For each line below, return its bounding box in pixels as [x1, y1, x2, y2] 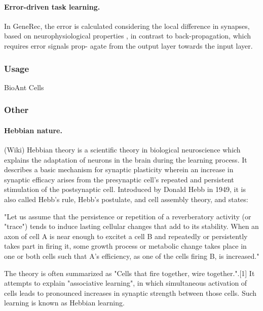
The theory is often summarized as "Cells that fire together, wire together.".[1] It [4, 267, 255, 278]
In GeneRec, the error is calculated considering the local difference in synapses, [4, 20, 250, 31]
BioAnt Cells [4, 82, 44, 92]
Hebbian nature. [4, 125, 62, 135]
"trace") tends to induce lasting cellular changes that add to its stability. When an [4, 221, 259, 231]
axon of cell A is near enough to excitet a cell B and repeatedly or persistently [4, 230, 248, 241]
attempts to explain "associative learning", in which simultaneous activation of [4, 278, 247, 288]
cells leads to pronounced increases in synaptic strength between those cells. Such [4, 287, 257, 298]
